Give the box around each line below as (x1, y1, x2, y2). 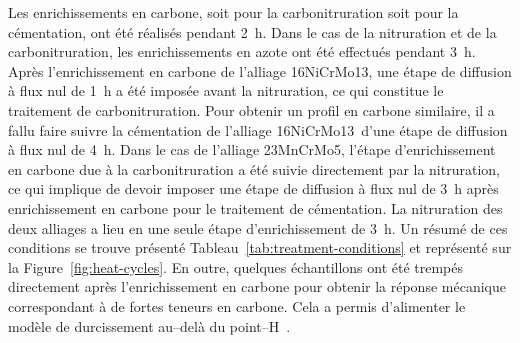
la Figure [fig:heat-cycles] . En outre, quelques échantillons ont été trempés (8, 256, 464, 277)
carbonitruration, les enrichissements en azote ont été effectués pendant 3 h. (8, 41, 476, 62)
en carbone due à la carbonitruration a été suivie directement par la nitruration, (8, 158, 500, 179)
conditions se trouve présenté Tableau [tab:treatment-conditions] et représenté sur (8, 237, 512, 258)
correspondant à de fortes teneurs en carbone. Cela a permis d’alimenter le (8, 295, 466, 316)
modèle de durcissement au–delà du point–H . (8, 315, 291, 336)
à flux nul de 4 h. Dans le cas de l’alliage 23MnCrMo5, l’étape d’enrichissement (8, 139, 496, 160)
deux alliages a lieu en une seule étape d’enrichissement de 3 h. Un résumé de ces (8, 217, 508, 238)
